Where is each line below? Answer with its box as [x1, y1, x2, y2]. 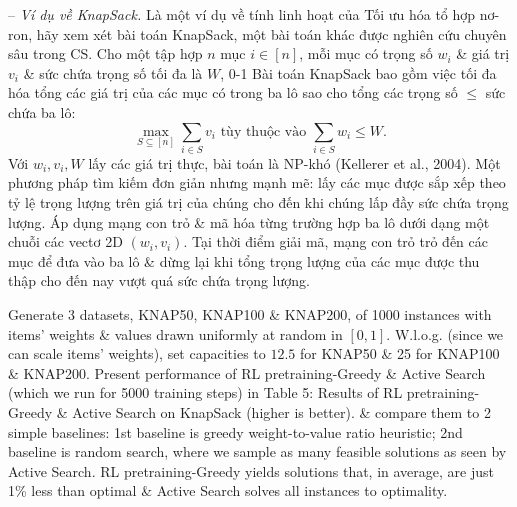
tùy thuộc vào [220, 124, 307, 139]
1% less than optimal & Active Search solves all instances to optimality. [8, 480, 448, 501]
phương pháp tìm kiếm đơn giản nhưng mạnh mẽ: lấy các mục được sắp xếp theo [8, 172, 506, 193]
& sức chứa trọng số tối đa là [23, 62, 203, 83]
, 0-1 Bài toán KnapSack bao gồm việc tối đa [220, 62, 497, 83]
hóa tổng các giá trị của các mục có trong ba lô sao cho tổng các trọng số [8, 82, 458, 103]
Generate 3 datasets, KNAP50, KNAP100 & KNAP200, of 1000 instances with [8, 304, 492, 325]
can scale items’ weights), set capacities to [8, 343, 266, 364]
